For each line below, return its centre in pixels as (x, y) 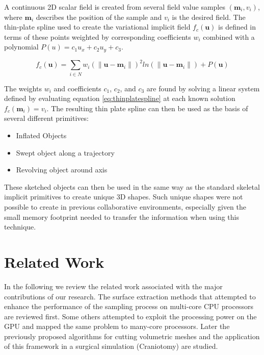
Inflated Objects (41, 135)
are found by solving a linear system (203, 88)
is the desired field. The (209, 17)
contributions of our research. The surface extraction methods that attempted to (130, 296)
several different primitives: (46, 118)
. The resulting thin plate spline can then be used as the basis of (147, 108)
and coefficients (77, 88)
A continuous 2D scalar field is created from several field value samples (115, 7)
